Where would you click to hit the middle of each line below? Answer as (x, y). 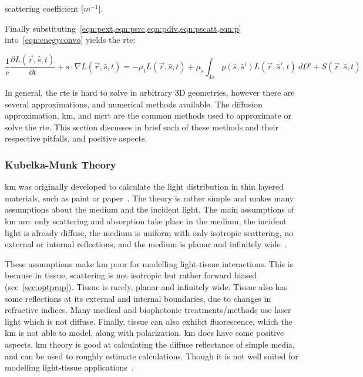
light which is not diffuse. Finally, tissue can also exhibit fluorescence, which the (149, 321)
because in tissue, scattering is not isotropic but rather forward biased (131, 275)
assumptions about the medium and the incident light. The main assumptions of (149, 209)
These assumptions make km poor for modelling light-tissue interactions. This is (149, 263)
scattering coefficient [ (44, 8)
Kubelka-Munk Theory (60, 164)
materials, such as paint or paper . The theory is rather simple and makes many (149, 198)
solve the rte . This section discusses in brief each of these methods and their (142, 127)
